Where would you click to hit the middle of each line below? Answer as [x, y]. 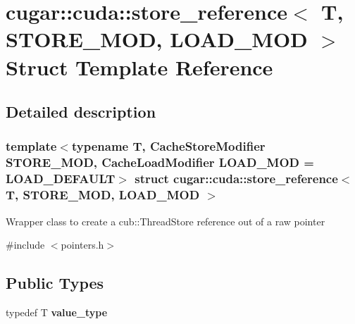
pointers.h [82, 245]
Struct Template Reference [139, 67]
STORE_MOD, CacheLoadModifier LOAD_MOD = [160, 162]
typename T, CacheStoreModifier [168, 146]
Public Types [55, 283]
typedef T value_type [57, 312]
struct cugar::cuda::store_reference [236, 179]
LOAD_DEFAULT [61, 179]
